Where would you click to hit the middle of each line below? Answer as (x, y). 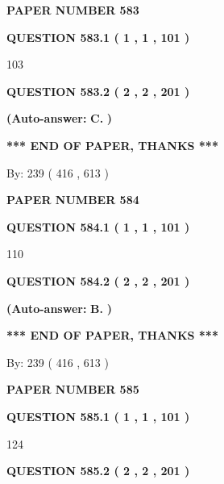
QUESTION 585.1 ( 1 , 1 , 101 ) (98, 416)
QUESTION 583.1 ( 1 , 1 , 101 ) (98, 37)
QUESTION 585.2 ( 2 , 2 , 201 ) (98, 471)
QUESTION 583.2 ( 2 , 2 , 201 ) (98, 91)
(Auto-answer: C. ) (60, 118)
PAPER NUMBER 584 (73, 200)
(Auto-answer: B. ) (59, 308)
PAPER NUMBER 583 (73, 10)
